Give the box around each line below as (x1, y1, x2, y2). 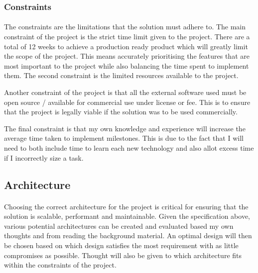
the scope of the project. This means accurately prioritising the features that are (4, 51, 250, 61)
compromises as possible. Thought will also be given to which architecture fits (4, 250, 242, 260)
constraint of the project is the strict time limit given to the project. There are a (4, 31, 250, 42)
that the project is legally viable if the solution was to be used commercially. (4, 106, 238, 117)
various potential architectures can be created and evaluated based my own (4, 220, 234, 231)
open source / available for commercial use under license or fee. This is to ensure (4, 96, 251, 107)
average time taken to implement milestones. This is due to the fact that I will (4, 133, 244, 143)
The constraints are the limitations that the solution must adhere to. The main (4, 21, 246, 32)
